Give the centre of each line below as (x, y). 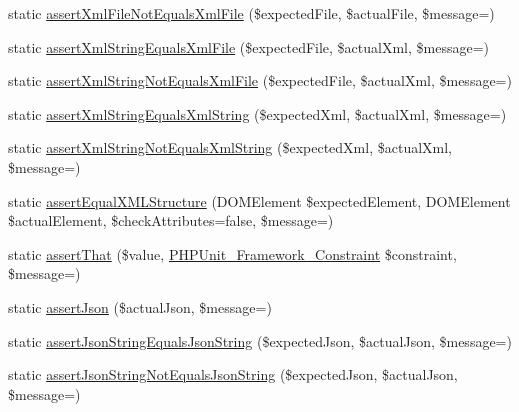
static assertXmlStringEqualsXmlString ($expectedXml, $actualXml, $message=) (257, 113)
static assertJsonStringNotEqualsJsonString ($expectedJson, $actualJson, (233, 374)
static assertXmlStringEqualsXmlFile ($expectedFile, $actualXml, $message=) (249, 46)
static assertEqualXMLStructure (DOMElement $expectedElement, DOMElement (259, 200)
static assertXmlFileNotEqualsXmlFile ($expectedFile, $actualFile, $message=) (251, 13)
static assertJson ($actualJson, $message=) (140, 306)
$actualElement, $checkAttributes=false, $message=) (171, 220)
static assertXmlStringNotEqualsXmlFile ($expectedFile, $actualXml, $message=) (260, 80)
